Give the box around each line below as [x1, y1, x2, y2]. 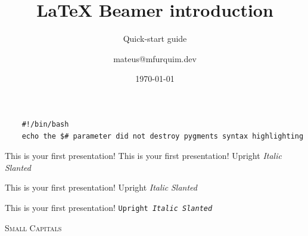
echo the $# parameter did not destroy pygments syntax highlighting [21, 131, 304, 140]
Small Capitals [5, 221, 62, 234]
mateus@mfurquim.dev [113, 52, 197, 65]
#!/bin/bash [21, 119, 69, 128]
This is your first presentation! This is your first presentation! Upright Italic [5, 149, 282, 162]
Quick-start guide [123, 32, 187, 45]
